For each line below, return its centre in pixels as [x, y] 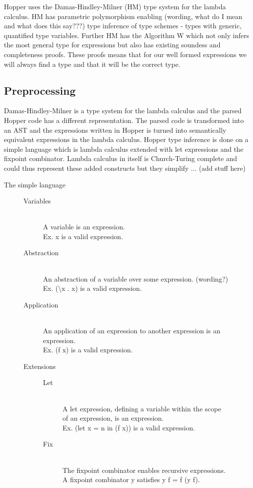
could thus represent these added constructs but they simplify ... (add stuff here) [125, 168]
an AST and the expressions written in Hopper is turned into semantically [115, 130]
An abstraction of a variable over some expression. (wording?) [136, 278]
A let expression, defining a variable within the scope [142, 408]
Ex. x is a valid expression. [83, 236]
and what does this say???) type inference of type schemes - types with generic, [123, 26]
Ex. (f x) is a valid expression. [88, 350]
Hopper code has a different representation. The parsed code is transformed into [124, 120]
